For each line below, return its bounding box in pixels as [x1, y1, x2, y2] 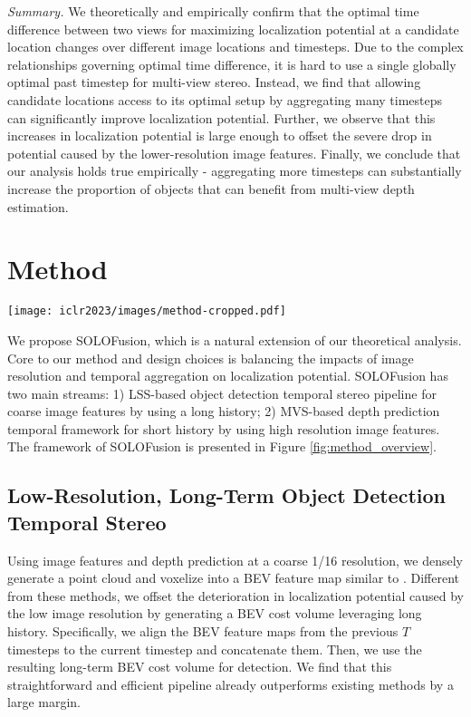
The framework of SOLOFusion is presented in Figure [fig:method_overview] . [7, 437, 437, 456]
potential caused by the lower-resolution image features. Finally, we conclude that [7, 143, 461, 162]
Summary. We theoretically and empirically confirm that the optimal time [7, 2, 419, 20]
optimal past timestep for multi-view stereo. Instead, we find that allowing [7, 73, 421, 92]
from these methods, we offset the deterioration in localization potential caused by [7, 586, 465, 605]
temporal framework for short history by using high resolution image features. [7, 419, 440, 438]
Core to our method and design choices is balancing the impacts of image [7, 348, 414, 367]
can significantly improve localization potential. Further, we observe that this [7, 108, 436, 127]
